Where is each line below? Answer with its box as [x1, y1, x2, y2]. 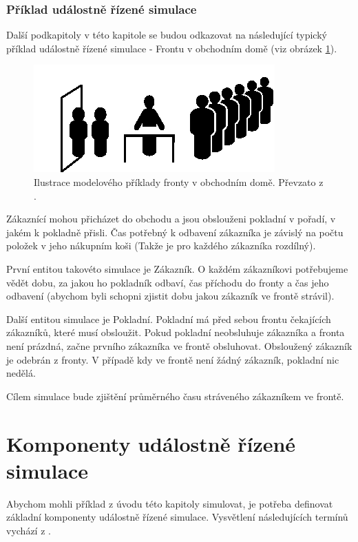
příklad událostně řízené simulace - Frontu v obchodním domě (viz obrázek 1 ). [6, 41, 337, 55]
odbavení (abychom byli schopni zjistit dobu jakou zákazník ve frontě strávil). [6, 289, 335, 303]
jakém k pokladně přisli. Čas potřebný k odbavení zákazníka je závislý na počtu [6, 225, 344, 239]
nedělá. [6, 366, 36, 380]
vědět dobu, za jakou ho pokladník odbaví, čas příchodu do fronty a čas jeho [6, 275, 329, 289]
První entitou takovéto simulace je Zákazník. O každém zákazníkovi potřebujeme [6, 261, 348, 275]
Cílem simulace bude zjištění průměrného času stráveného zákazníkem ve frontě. [6, 388, 344, 403]
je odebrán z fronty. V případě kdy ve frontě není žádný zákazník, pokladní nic [6, 352, 339, 366]
